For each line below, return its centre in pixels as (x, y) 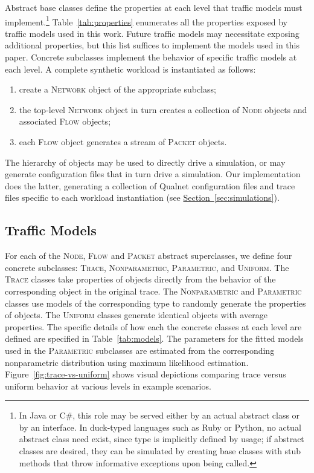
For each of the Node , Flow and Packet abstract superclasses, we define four (149, 256)
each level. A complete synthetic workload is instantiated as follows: (130, 69)
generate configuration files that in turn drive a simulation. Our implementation (153, 174)
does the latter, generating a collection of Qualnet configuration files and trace (150, 185)
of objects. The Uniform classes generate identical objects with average (136, 315)
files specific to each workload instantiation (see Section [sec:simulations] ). (142, 197)
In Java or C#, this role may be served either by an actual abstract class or (159, 415)
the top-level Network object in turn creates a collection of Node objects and (163, 109)
